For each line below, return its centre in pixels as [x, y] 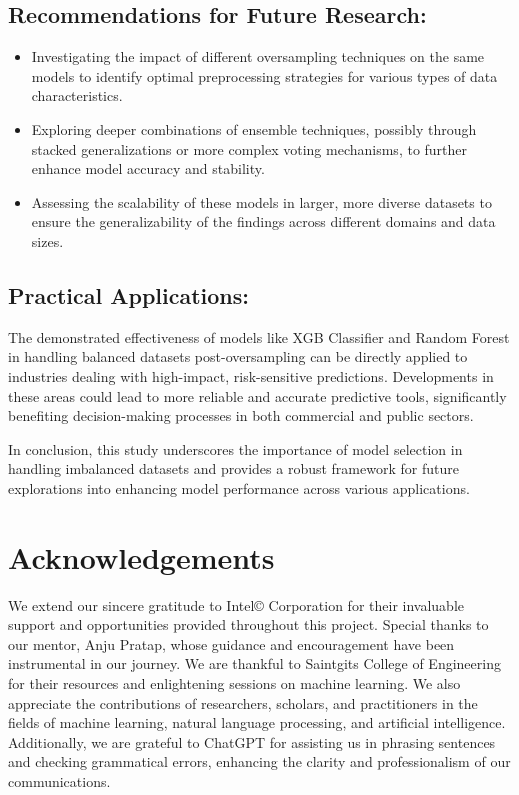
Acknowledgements [141, 556]
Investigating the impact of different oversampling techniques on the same [258, 56]
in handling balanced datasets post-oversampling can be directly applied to [238, 356]
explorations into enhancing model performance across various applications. [239, 487]
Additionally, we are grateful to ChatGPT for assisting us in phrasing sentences [252, 741]
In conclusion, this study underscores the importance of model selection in [235, 448]
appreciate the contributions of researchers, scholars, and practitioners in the [243, 702]
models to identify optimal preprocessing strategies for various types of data [264, 75]
